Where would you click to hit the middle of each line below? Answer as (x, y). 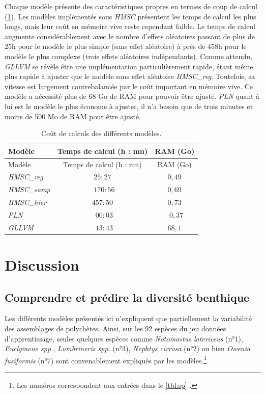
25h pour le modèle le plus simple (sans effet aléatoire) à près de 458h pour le (126, 46)
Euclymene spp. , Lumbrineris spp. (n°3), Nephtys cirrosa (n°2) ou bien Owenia (128, 348)
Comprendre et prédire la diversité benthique (127, 297)
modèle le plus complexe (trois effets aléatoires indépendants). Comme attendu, (128, 56)
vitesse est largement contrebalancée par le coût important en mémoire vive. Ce (129, 86)
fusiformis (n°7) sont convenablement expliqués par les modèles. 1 (106, 359)
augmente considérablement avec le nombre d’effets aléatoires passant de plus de (130, 36)
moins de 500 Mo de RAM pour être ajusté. (73, 116)
